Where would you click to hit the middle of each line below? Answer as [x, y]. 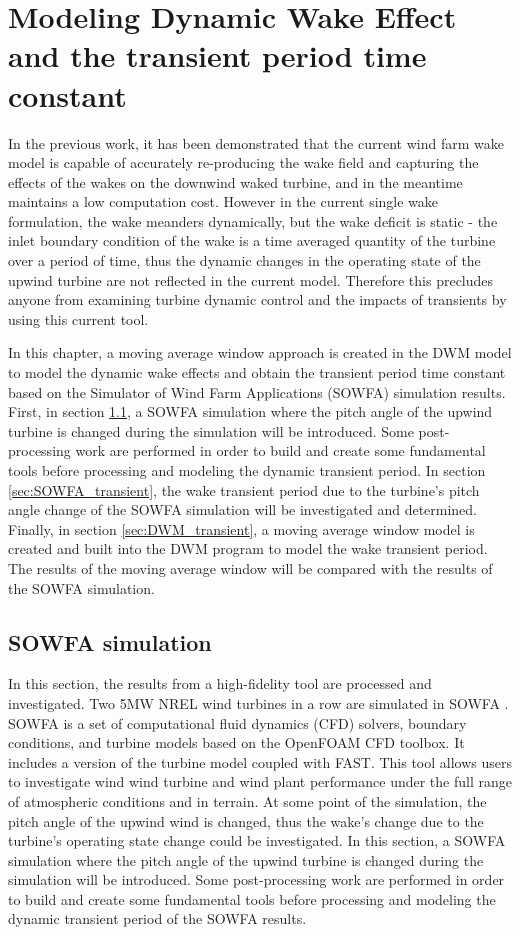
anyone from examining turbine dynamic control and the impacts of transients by [257, 299]
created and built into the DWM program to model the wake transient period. [248, 548]
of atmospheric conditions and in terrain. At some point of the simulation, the [247, 800]
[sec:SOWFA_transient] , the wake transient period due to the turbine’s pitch [244, 489]
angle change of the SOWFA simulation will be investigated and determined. [243, 509]
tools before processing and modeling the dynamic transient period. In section [247, 470]
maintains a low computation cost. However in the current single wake [223, 201]
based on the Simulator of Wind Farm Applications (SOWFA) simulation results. [257, 391]
